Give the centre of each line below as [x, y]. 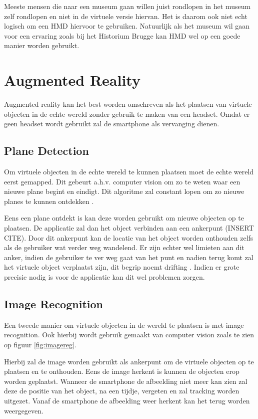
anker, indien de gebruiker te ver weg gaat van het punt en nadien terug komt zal [129, 257]
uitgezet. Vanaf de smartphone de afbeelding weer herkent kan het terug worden [127, 400]
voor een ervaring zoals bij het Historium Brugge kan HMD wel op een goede [122, 35]
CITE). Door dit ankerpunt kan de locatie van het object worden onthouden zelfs [129, 237]
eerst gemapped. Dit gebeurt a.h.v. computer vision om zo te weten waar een [122, 181]
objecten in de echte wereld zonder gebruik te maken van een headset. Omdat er [127, 114]
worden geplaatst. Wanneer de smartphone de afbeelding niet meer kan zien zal [126, 381]
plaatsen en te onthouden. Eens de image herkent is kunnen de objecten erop [122, 371]
